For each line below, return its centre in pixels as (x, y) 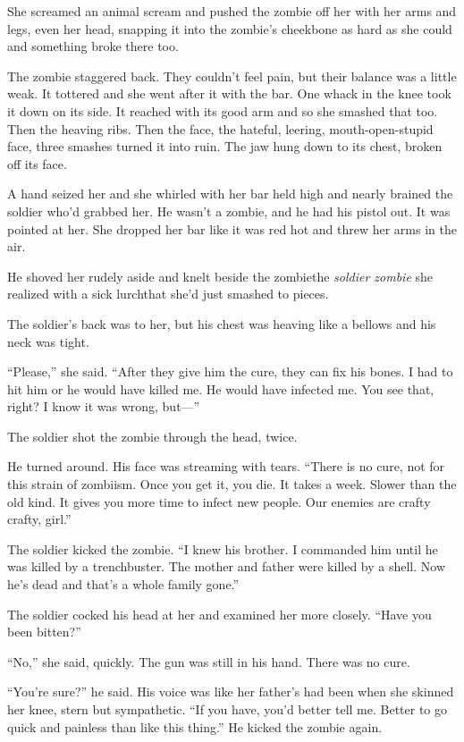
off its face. (37, 163)
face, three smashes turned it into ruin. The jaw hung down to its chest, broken (225, 146)
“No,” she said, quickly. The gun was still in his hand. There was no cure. (209, 661)
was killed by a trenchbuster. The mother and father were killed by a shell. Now (227, 566)
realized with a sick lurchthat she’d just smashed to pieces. (168, 294)
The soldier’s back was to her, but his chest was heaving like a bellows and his (222, 323)
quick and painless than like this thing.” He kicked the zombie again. (195, 726)
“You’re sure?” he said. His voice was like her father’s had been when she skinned (231, 691)
